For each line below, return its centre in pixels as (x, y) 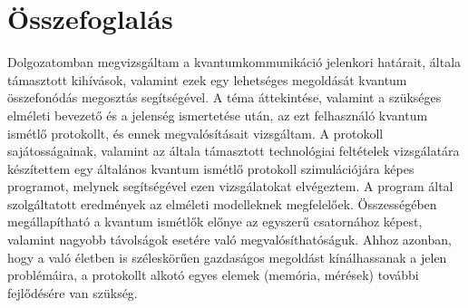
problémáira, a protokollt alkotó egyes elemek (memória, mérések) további (213, 275)
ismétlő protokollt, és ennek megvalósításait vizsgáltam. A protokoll (195, 133)
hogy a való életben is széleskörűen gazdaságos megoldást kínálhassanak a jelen (227, 257)
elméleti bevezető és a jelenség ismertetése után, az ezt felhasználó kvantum (218, 115)
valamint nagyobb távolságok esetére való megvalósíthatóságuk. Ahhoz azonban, (229, 240)
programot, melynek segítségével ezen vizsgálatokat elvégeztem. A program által (230, 186)
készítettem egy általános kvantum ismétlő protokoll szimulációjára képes (211, 168)
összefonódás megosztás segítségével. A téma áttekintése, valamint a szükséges (224, 97)
